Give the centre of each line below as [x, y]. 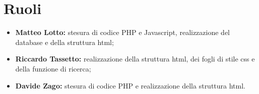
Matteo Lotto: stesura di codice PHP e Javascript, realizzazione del [123, 32]
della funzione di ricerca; [53, 68]
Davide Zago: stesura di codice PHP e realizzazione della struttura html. [131, 85]
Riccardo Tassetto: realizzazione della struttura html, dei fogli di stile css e [135, 59]
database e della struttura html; [64, 42]
